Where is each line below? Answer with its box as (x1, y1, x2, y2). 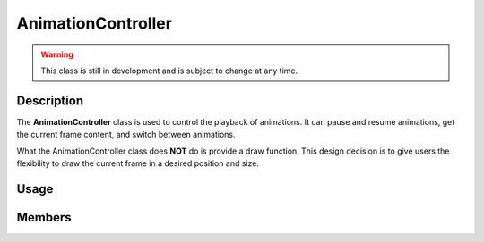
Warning (40, 49, 73, 60)
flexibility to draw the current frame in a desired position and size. (16, 158, 260, 169)
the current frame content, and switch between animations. (16, 129, 236, 140)
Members (16, 210, 72, 225)
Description (16, 93, 84, 108)
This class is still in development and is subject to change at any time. (40, 65, 298, 76)
